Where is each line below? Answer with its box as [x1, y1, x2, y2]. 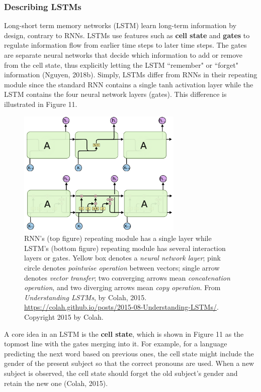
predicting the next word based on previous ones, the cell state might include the [4, 348, 254, 358]
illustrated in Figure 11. [4, 98, 77, 109]
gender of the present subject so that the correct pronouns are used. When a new [4, 358, 254, 368]
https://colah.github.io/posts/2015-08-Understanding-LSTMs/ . [24, 302, 219, 312]
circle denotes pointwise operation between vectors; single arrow [24, 262, 220, 273]
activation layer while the [175, 79, 253, 89]
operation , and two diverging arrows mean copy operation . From [24, 282, 221, 293]
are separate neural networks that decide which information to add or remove [4, 50, 243, 60]
